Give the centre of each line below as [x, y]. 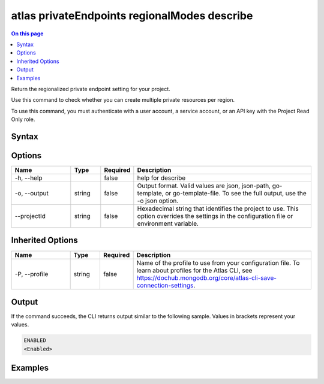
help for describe [161, 178]
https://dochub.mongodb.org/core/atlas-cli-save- [207, 277]
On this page [27, 34]
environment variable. [168, 223]
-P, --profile [31, 274]
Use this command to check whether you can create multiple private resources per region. [123, 100]
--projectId [30, 216]
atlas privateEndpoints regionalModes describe [132, 16]
